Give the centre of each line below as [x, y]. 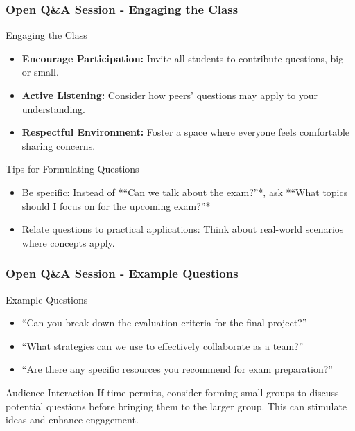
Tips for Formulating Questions [72, 169]
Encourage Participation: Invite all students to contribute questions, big [183, 58]
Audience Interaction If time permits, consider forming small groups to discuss [172, 392]
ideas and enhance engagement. [72, 420]
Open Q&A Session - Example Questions [122, 273]
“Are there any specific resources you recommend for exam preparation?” [177, 369]
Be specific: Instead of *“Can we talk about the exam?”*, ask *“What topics [185, 192]
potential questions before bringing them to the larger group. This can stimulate [176, 406]
